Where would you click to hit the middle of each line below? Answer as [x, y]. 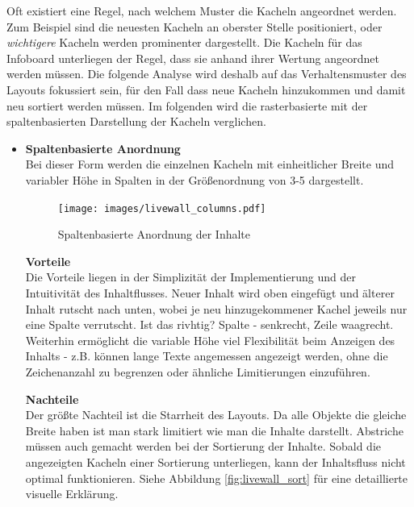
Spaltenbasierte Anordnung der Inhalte [154, 234]
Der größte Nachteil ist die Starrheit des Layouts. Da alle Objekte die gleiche [216, 415]
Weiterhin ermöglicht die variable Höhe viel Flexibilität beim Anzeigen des [210, 340]
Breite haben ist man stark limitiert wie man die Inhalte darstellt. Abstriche [214, 430]
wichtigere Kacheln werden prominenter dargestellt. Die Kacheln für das [184, 42]
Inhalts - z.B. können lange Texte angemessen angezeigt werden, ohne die [207, 356]
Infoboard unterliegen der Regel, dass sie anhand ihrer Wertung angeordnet [193, 58]
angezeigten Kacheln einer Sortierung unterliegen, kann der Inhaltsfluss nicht [215, 461]
